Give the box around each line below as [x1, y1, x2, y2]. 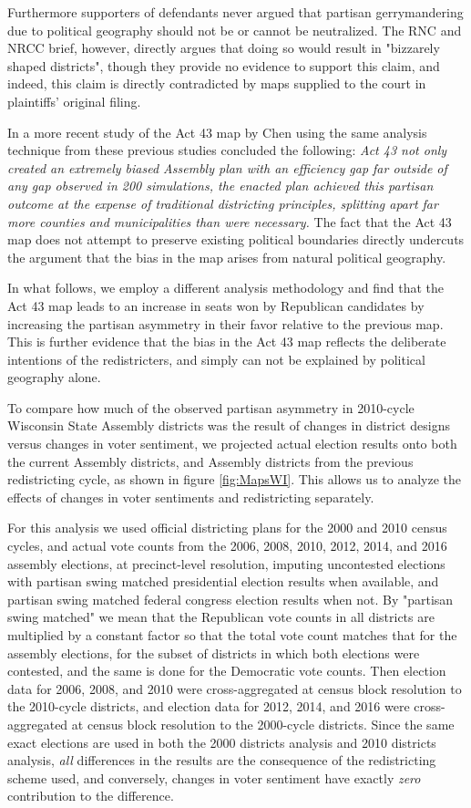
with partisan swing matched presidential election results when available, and [7, 572, 439, 591]
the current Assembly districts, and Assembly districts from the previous [7, 451, 414, 471]
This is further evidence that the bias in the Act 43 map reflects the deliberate [7, 332, 446, 351]
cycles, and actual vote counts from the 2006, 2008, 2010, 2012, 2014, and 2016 [7, 536, 447, 555]
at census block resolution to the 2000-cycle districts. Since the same [71, 714, 455, 733]
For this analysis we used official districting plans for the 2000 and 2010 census [7, 518, 447, 537]
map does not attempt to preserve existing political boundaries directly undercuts [7, 230, 465, 249]
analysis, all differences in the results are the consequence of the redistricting [7, 751, 436, 770]
